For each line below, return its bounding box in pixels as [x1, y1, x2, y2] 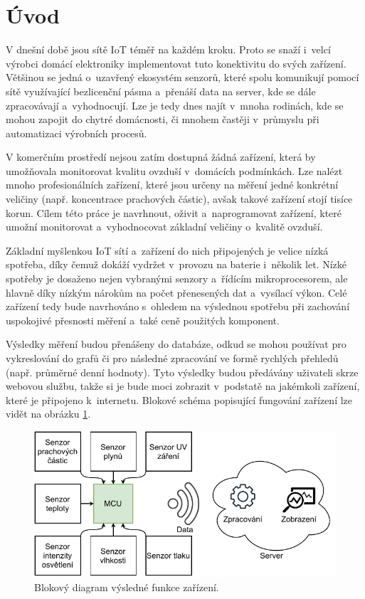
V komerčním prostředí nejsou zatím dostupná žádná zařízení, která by [6, 149, 316, 164]
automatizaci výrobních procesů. [6, 125, 147, 140]
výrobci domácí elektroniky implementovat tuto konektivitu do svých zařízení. [6, 55, 347, 70]
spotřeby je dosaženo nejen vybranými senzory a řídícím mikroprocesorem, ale [6, 271, 348, 286]
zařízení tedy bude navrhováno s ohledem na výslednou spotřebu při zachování [6, 299, 350, 314]
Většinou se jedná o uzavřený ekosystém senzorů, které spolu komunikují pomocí [6, 70, 359, 85]
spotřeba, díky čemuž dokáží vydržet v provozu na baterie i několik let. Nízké [6, 257, 347, 272]
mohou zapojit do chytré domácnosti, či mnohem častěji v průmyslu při [6, 112, 319, 127]
